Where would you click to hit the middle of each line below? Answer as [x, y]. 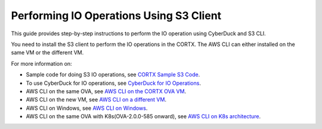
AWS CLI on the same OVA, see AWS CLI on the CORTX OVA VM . [106, 91]
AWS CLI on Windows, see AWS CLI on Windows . [87, 108]
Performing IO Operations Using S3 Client [116, 16]
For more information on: [41, 63]
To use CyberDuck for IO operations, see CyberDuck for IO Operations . [113, 83]
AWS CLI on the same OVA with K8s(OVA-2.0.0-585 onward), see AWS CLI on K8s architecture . [143, 116]
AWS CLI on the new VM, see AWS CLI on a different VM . [96, 100]
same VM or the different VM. [47, 53]
